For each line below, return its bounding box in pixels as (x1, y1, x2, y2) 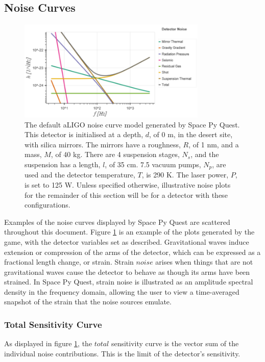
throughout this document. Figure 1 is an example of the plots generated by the (4, 226, 255, 237)
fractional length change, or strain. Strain (4, 256, 134, 267)
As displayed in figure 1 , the (4, 338, 92, 349)
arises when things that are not (155, 256, 253, 267)
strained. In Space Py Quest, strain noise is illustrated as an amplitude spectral (4, 276, 253, 287)
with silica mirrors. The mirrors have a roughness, (25, 139, 181, 149)
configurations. (25, 199, 70, 210)
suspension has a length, (25, 159, 101, 169)
